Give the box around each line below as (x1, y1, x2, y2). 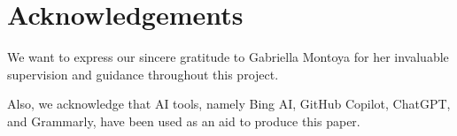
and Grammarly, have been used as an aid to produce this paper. (7, 111, 360, 130)
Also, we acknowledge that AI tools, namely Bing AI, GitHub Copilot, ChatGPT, (7, 94, 451, 113)
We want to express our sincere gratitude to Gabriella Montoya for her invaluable (7, 48, 449, 66)
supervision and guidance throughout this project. (7, 64, 279, 83)
